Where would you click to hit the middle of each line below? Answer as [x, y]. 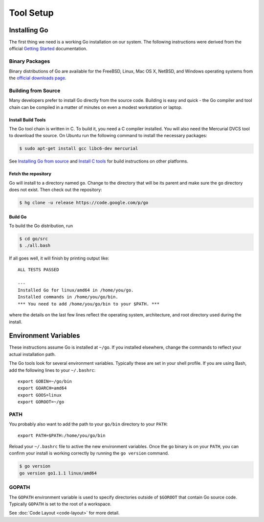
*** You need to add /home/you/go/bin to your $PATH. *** [89, 304]
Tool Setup [31, 13]
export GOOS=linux [40, 395]
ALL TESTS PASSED [38, 270]
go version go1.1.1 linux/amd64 [58, 473]
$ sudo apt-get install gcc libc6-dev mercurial [79, 149]
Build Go [18, 217]
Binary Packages [30, 61]
